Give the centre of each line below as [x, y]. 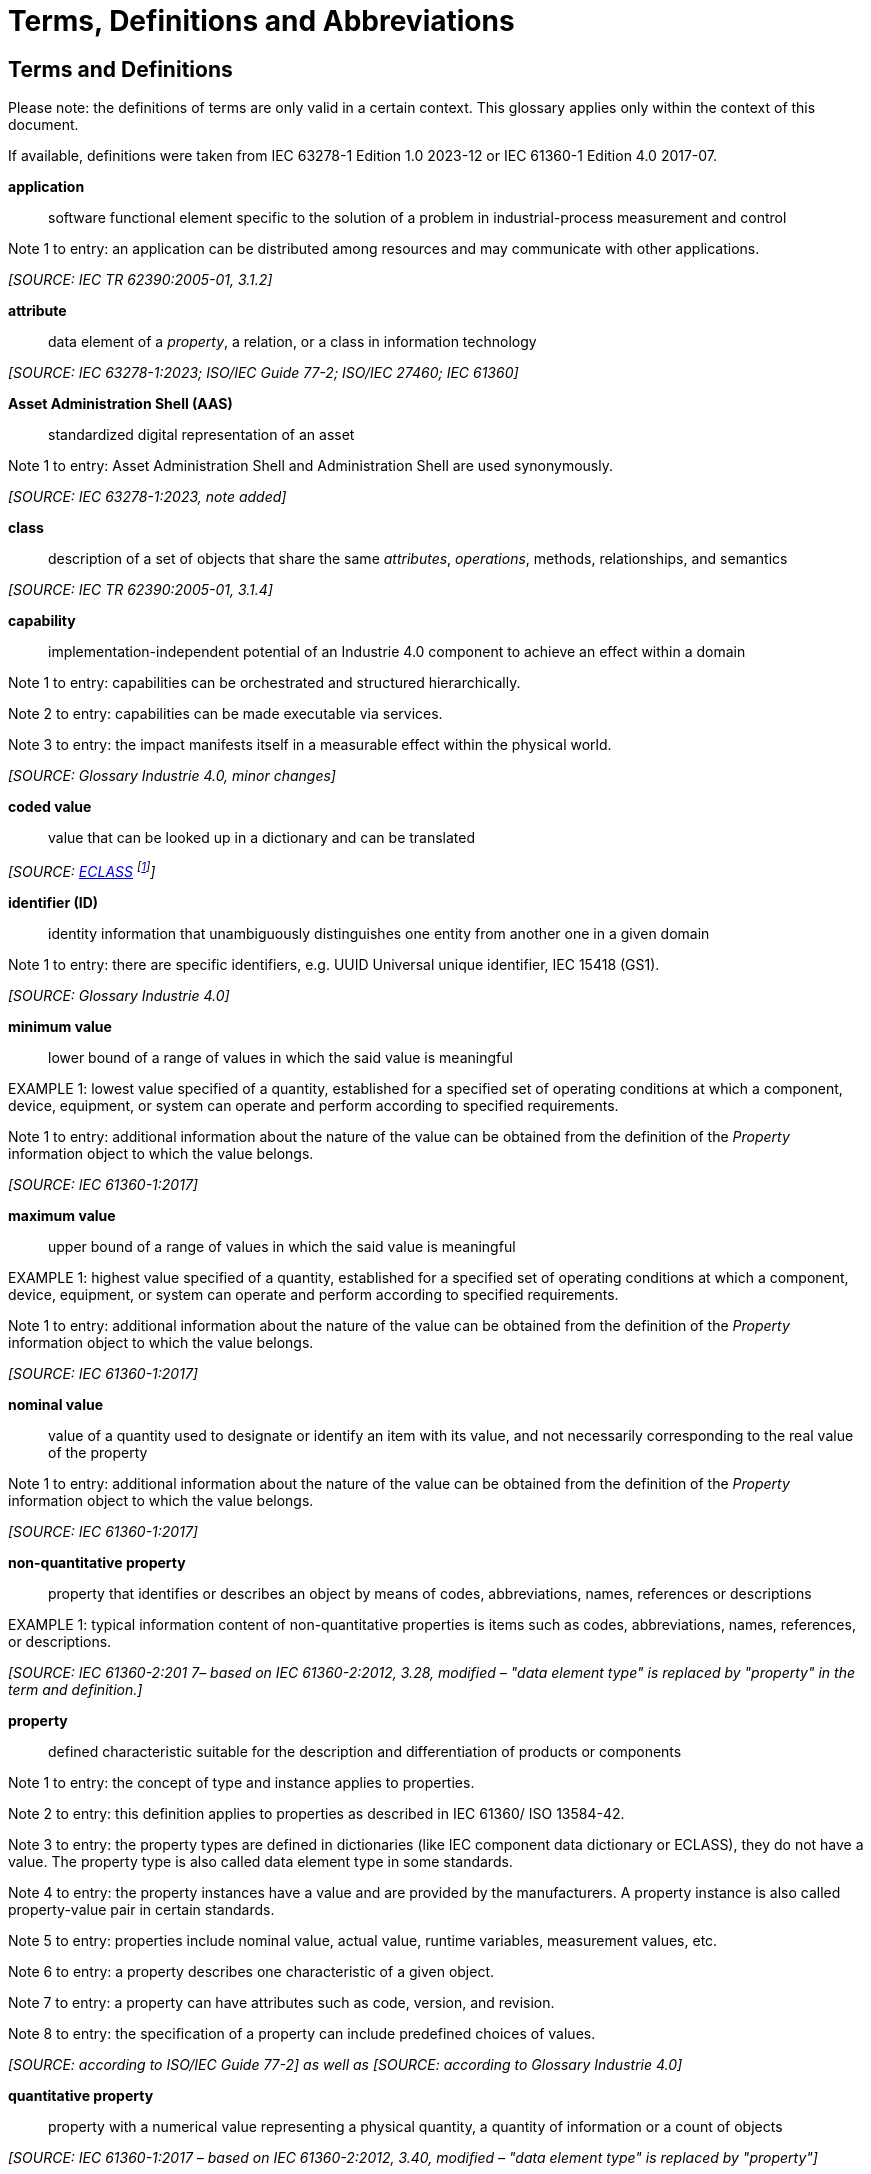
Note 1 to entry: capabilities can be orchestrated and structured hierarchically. [264, 683]
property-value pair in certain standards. [141, 1909]
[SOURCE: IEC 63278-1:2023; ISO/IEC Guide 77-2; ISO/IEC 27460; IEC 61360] [263, 373]
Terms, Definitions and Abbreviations [261, 21]
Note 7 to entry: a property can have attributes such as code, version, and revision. [281, 2002]
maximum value [62, 1215]
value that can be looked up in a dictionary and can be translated [262, 838]
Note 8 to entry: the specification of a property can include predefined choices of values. [302, 2033]
